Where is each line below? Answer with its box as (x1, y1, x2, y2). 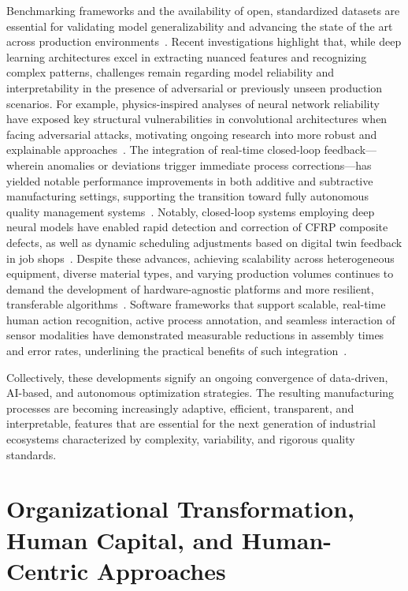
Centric (6, 554, 89, 586)
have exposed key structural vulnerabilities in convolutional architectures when (6, 110, 388, 127)
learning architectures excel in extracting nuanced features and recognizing (6, 48, 367, 65)
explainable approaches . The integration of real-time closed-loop (6, 141, 321, 158)
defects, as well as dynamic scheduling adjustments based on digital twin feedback (6, 234, 402, 250)
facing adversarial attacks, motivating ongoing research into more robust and (6, 125, 377, 142)
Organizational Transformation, (6, 492, 355, 525)
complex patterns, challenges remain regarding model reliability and (6, 64, 335, 80)
